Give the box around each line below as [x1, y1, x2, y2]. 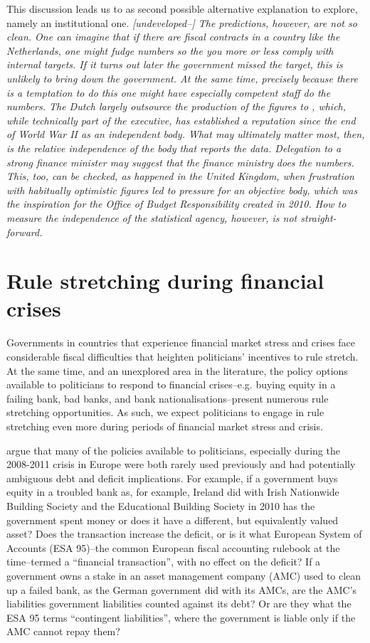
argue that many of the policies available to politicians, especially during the [6, 442, 340, 457]
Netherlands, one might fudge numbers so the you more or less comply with [6, 43, 334, 58]
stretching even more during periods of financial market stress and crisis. [6, 418, 323, 433]
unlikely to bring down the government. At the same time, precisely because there [6, 70, 358, 85]
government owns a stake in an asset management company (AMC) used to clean [6, 568, 361, 583]
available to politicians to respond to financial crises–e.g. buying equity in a [6, 377, 336, 392]
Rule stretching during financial [6, 266, 324, 295]
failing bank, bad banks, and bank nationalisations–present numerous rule [6, 390, 329, 405]
